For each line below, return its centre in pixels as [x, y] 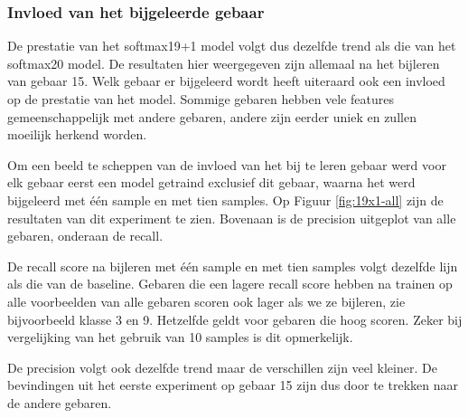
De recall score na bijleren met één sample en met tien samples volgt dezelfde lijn [233, 266]
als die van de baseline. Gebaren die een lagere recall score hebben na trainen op [230, 284]
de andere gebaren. [60, 402]
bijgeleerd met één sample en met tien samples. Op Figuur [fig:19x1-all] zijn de [225, 199]
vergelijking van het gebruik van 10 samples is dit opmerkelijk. [180, 337]
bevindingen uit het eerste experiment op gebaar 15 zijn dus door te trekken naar [233, 385]
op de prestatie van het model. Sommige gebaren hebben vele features [201, 99]
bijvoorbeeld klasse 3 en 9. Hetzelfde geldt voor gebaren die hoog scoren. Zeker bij [235, 319]
